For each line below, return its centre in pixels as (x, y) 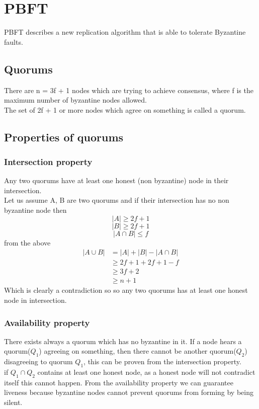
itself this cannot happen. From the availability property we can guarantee (119, 382)
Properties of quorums (64, 137)
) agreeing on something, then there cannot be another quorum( (138, 351)
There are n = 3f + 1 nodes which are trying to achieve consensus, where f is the (129, 90)
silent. (13, 402)
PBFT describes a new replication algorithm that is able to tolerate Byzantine (125, 32)
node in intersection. (35, 300)
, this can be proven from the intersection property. (162, 361)
